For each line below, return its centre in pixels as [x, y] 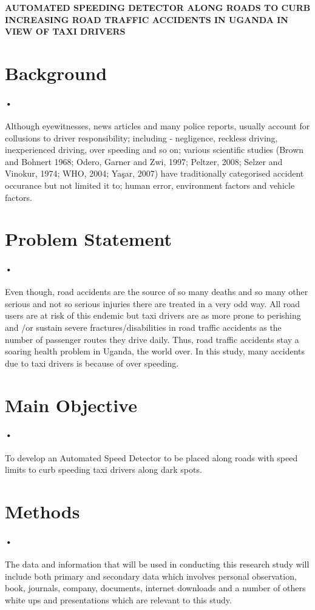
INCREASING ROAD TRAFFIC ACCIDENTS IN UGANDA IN [147, 19]
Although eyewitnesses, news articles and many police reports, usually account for [157, 125]
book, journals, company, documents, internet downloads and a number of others [155, 588]
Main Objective [71, 405]
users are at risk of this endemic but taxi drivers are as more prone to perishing [153, 315]
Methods [42, 511]
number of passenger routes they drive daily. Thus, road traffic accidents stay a [152, 339]
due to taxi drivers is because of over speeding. [92, 363]
